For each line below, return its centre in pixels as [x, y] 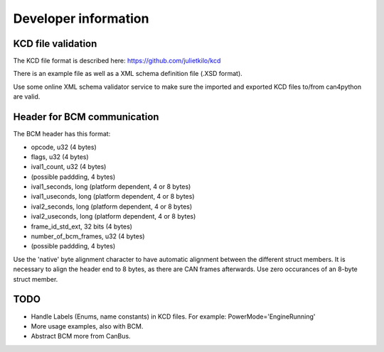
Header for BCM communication [86, 117]
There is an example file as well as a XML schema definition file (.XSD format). [128, 74]
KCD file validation [55, 44]
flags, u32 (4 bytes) [60, 157]
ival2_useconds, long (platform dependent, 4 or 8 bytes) [113, 216]
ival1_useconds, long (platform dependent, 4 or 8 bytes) [113, 197]
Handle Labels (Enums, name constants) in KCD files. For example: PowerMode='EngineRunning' [173, 317]
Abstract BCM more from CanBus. [81, 336]
